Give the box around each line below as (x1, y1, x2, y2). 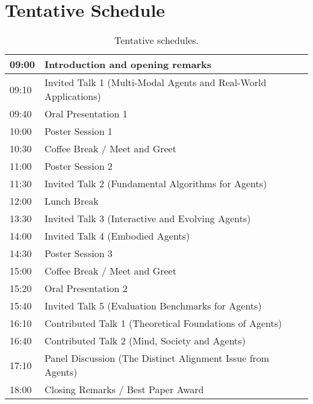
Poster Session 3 (44, 246, 113, 261)
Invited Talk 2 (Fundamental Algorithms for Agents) (44, 176, 267, 191)
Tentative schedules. (114, 33, 199, 48)
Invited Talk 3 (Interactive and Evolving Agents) (44, 211, 251, 226)
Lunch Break (44, 194, 99, 208)
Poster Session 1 (44, 124, 113, 138)
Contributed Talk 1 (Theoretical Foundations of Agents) (44, 316, 282, 331)
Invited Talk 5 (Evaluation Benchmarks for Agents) (44, 299, 262, 313)
